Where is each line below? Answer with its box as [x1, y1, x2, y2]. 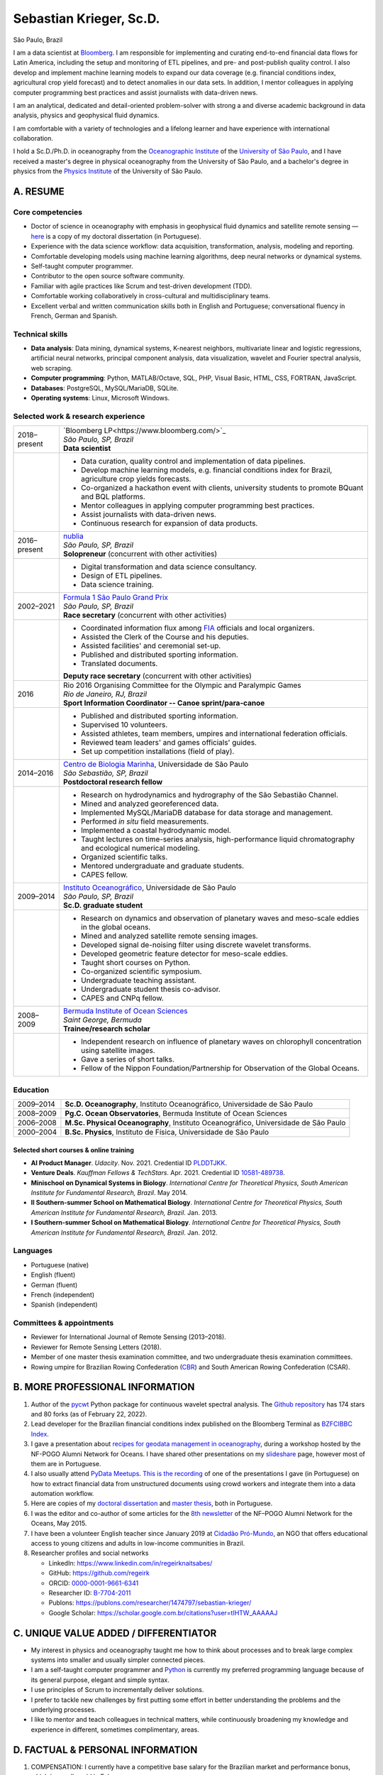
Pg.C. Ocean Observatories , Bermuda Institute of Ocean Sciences [65, 1108, 287, 1118]
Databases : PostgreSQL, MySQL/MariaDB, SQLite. [30, 383, 179, 392]
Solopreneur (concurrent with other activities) [62, 549, 218, 559]
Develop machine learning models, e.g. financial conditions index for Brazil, [80, 465, 333, 475]
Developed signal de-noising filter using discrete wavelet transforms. [80, 940, 311, 950]
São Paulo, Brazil [13, 35, 63, 44]
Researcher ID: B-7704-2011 [48, 1588, 131, 1597]
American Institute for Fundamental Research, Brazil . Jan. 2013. [30, 1208, 218, 1217]
